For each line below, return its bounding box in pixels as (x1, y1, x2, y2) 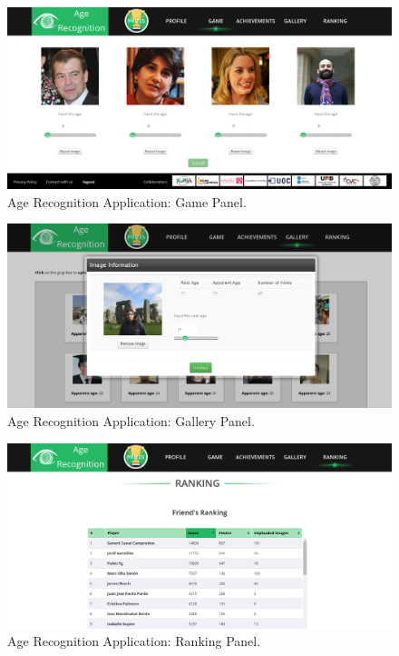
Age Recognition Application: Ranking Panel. (7, 631, 261, 651)
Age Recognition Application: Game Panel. (7, 192, 247, 211)
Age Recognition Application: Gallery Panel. (7, 412, 255, 431)
